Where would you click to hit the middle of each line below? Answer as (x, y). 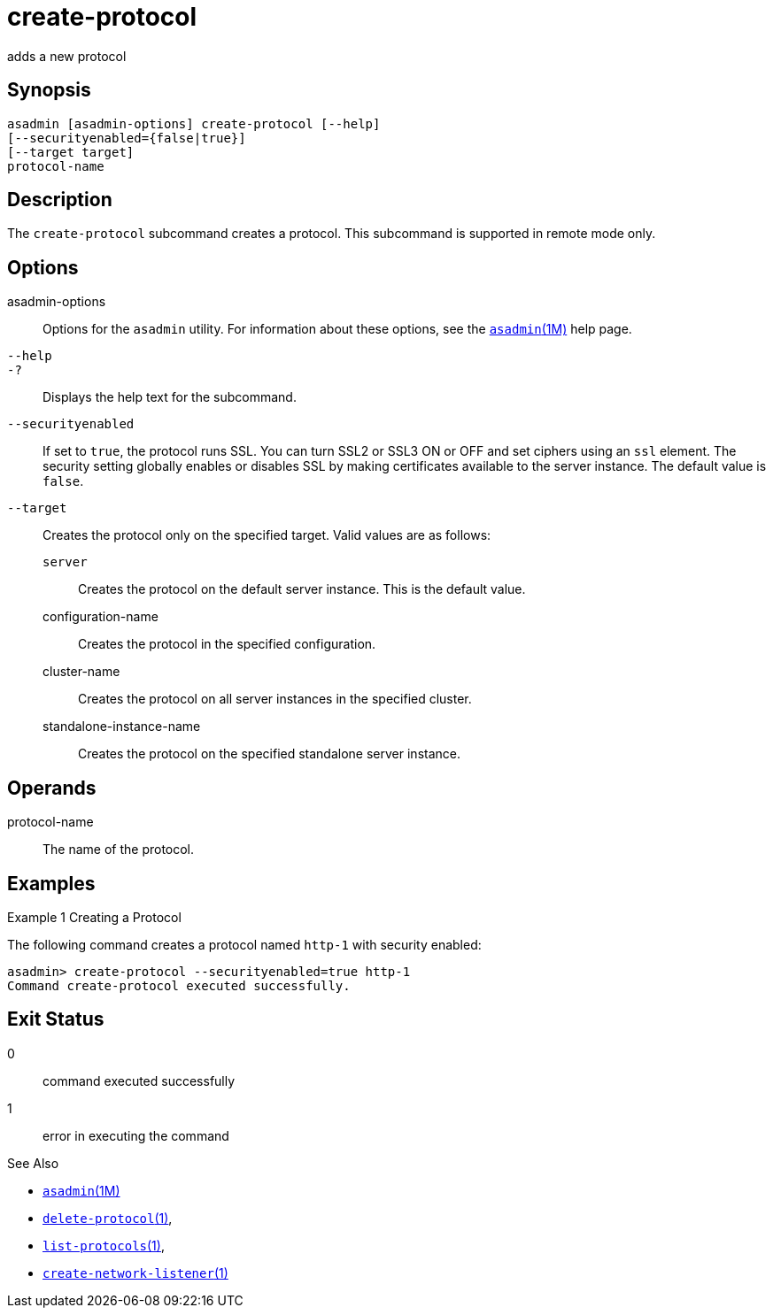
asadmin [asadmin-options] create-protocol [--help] (194, 123)
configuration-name (100, 617)
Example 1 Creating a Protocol (94, 917)
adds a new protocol (67, 56)
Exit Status (56, 1019)
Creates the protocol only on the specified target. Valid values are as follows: (267, 535)
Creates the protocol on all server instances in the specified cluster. (275, 699)
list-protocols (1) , (104, 1245)
